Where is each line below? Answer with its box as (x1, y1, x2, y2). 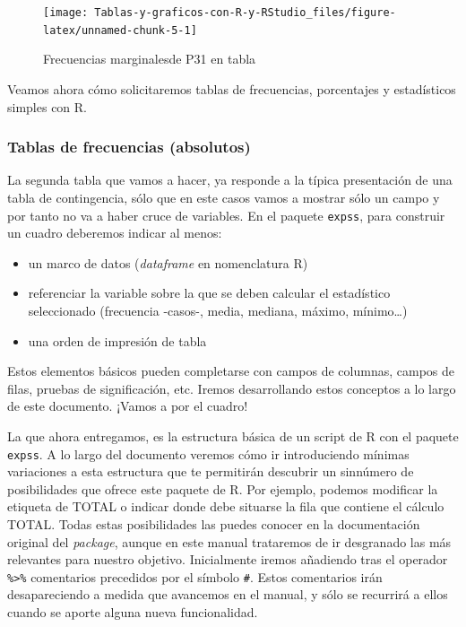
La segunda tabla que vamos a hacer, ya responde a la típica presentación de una (7, 170, 453, 189)
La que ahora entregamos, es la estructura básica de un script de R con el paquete (7, 426, 459, 445)
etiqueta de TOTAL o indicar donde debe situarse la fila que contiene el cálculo (7, 497, 444, 516)
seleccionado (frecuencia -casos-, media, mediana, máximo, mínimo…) (28, 300, 408, 319)
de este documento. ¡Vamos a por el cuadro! (7, 396, 248, 415)
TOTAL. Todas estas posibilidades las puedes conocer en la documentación (7, 514, 420, 533)
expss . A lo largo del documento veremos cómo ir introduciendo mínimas (7, 444, 410, 463)
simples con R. (7, 97, 87, 116)
